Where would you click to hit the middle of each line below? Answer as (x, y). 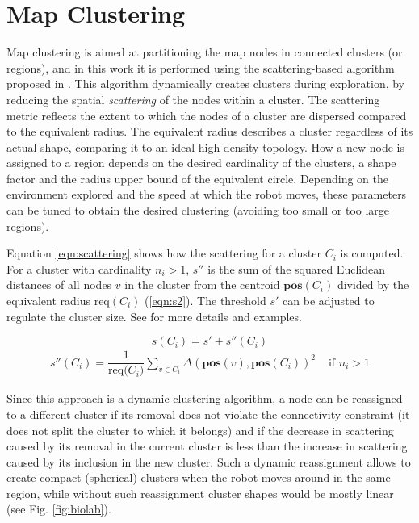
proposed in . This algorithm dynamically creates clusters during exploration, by (205, 84)
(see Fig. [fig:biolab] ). (59, 509)
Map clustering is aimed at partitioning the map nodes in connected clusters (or (205, 52)
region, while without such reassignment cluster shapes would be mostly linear (200, 493)
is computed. (372, 253)
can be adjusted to (329, 301)
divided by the (373, 285)
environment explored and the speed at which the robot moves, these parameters (207, 194)
